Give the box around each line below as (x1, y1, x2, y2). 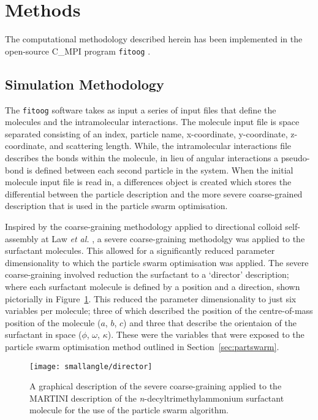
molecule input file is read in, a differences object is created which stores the (5, 175, 292, 188)
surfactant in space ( (5, 328, 82, 341)
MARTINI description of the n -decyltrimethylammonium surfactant (29, 391, 284, 404)
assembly (5, 232, 39, 245)
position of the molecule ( (5, 316, 101, 329)
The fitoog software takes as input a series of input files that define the (5, 103, 276, 116)
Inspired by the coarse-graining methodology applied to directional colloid (5, 220, 282, 232)
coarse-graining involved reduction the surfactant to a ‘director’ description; (5, 268, 289, 281)
